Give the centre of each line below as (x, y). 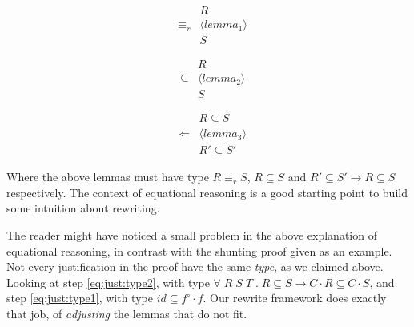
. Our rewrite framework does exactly (295, 298)
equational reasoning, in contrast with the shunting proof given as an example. (199, 250)
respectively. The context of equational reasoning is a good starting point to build (207, 192)
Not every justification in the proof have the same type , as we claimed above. (195, 266)
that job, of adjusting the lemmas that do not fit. (127, 314)
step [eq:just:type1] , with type (80, 298)
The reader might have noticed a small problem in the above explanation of (192, 235)
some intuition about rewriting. (83, 208)
